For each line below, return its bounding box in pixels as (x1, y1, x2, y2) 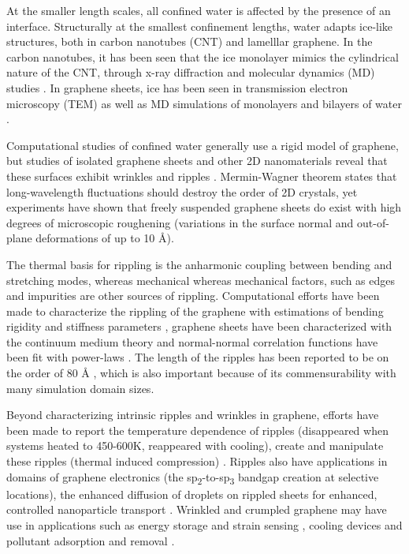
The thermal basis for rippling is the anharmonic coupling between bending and (6, 256, 392, 272)
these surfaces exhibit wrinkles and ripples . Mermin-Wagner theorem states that (6, 167, 397, 184)
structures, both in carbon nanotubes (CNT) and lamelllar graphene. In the (6, 33, 373, 50)
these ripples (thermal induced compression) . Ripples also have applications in (6, 453, 388, 470)
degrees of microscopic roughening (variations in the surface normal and (6, 214, 354, 230)
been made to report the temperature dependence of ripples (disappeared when (6, 421, 389, 438)
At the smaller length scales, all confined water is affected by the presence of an (6, 2, 391, 18)
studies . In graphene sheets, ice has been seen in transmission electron (6, 79, 348, 95)
